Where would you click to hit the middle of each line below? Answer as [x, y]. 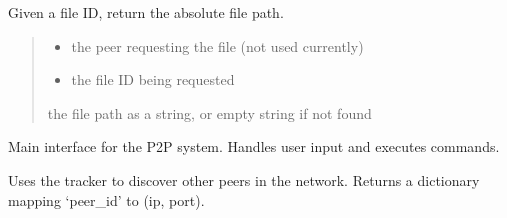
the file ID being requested [153, 79]
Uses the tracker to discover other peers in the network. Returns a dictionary [244, 179]
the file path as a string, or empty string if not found [209, 112]
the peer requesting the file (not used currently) [217, 45]
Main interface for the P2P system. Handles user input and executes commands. [254, 146]
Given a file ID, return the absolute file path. [146, 12]
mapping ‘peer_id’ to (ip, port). [106, 199]
